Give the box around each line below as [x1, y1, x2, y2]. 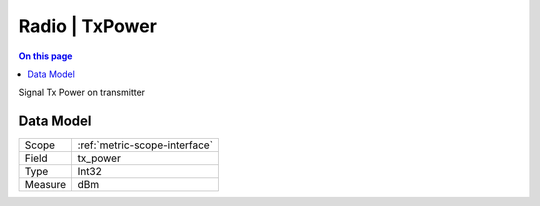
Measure [24, 178, 67, 192]
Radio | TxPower [18, 15, 157, 37]
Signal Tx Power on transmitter [18, 86, 145, 99]
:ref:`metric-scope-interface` [77, 138, 214, 152]
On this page [18, 50, 73, 62]
